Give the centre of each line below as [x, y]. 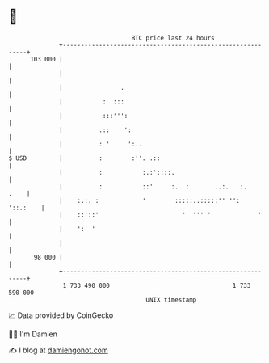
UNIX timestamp [171, 300]
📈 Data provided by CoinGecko [61, 315]
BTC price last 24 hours [173, 38]
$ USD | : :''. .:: [84, 158]
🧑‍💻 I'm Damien [33, 334]
